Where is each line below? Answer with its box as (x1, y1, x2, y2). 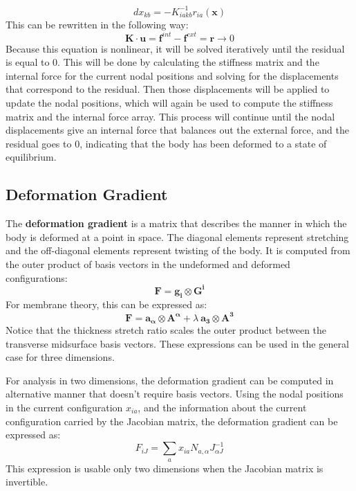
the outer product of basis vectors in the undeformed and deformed (6, 256, 290, 271)
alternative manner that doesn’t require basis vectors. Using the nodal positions (6, 386, 344, 401)
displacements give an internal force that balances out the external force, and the (6, 123, 349, 137)
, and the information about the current (138, 400, 307, 414)
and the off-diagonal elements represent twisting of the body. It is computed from (6, 243, 350, 258)
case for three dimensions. (6, 350, 115, 364)
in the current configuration (6, 400, 123, 414)
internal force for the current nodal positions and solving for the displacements (6, 68, 339, 82)
